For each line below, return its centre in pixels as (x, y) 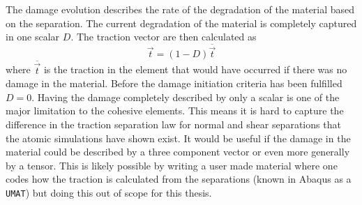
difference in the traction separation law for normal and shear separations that (173, 124)
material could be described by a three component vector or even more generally (178, 152)
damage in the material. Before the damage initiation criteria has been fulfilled (174, 83)
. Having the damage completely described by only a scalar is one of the (186, 97)
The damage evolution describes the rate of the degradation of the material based (180, 9)
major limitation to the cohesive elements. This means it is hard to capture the (175, 111)
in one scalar (33, 37)
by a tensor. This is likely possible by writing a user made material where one (172, 165)
